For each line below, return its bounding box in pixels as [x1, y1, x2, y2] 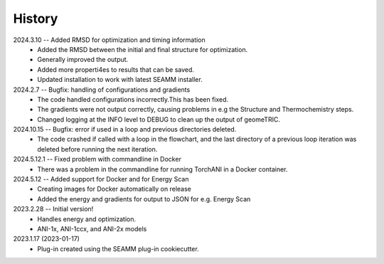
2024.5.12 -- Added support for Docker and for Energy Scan [13, 175, 189, 184]
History [13, 11, 58, 26]
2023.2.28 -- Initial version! [13, 205, 94, 213]
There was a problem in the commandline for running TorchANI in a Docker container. [37, 164, 288, 174]
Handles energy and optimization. [37, 214, 137, 223]
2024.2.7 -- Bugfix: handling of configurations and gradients [13, 85, 191, 94]
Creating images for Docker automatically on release [37, 185, 192, 194]
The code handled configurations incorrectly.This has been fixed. [37, 95, 229, 103]
